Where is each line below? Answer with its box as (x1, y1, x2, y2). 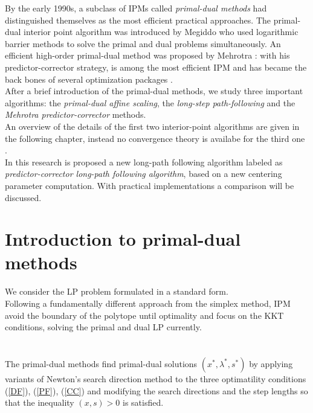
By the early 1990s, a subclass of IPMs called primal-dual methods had (5, 2, 267, 14)
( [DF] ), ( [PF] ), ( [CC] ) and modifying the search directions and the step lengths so (5, 384, 308, 397)
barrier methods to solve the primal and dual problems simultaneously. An (5, 37, 281, 50)
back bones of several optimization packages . (5, 72, 173, 85)
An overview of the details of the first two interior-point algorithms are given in (5, 120, 300, 132)
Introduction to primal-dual (5, 226, 241, 251)
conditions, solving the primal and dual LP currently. (5, 321, 202, 333)
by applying (249, 357, 293, 370)
